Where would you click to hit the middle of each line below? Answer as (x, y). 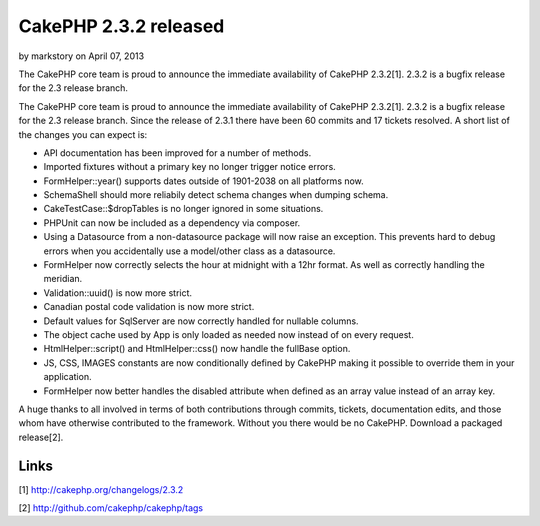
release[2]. (41, 437)
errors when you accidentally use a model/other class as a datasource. (189, 251)
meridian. (63, 279)
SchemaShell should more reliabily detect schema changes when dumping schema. (216, 195)
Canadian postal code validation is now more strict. (149, 307)
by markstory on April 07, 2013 (81, 56)
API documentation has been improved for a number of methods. (177, 152)
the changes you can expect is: (83, 134)
